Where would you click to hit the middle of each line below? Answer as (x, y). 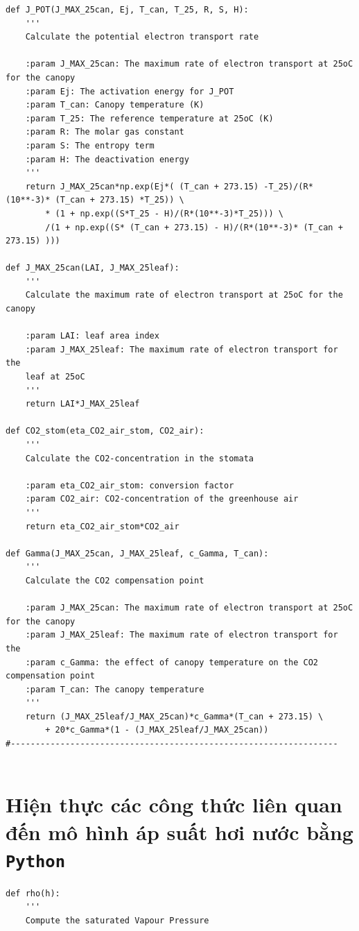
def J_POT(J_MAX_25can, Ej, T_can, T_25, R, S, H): (127, 10)
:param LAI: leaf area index (92, 336)
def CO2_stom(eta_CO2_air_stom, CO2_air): (105, 431)
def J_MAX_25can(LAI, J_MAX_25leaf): (93, 268)
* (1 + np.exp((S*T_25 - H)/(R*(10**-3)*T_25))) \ (164, 213)
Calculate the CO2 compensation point (115, 580)
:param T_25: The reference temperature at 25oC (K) (149, 118)
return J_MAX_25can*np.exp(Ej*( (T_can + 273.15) (142, 186)
